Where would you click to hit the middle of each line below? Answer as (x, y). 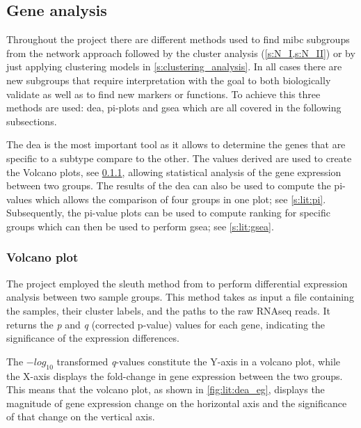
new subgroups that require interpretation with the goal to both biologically (169, 80)
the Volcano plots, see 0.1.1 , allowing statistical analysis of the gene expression (174, 172)
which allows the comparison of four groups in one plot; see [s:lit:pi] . (180, 199)
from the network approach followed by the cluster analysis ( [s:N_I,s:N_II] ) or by (181, 53)
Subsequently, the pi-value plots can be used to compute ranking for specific (168, 213)
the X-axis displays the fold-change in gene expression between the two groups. (175, 375)
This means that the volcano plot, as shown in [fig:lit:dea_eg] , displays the (166, 389)
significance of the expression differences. (93, 338)
